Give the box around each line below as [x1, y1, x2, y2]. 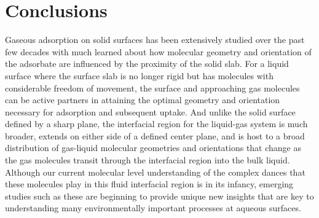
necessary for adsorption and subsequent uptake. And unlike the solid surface [5, 105, 296, 118]
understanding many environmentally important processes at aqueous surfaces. [5, 201, 301, 214]
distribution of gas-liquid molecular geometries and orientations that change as [5, 141, 302, 154]
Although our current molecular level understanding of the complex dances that [5, 165, 305, 178]
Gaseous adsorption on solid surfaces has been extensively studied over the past [5, 33, 305, 46]
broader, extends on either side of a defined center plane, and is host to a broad [5, 129, 305, 142]
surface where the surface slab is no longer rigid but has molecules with [5, 69, 274, 82]
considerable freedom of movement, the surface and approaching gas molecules [5, 81, 300, 94]
